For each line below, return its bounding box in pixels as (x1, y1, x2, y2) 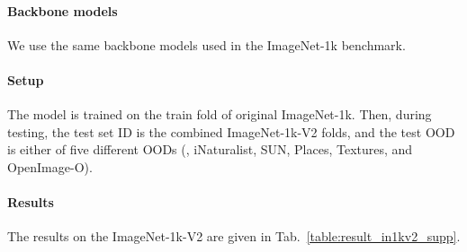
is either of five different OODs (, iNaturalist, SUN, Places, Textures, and (7, 140, 413, 159)
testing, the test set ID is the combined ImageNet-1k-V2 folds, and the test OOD (7, 122, 455, 141)
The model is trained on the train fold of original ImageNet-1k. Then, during (7, 105, 432, 124)
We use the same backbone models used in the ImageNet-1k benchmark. (7, 35, 406, 54)
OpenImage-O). (7, 157, 93, 176)
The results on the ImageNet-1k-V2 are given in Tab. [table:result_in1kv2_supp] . (7, 227, 461, 246)
